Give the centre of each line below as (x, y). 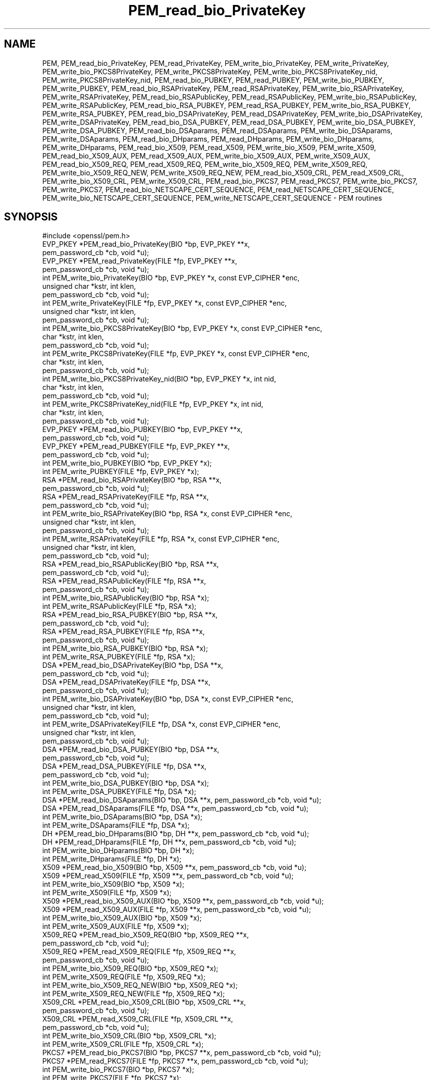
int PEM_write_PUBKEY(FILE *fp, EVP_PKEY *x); (121, 472)
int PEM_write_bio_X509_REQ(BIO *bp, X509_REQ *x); (130, 969)
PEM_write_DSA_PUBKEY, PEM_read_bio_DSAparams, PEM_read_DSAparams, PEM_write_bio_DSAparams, (217, 130)
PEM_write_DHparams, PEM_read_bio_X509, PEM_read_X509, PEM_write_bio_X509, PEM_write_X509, (209, 147)
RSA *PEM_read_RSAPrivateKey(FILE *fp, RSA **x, (126, 497)
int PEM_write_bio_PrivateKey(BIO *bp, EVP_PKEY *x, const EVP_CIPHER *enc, (171, 278)
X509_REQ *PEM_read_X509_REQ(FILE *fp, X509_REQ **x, (139, 952)
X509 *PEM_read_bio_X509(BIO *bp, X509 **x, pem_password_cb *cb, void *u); (174, 867)
